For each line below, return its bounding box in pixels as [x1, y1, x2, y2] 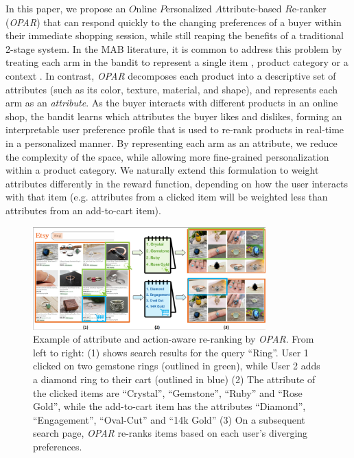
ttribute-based [222, 1, 282, 15]
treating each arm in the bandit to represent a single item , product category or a [5, 55, 349, 69]
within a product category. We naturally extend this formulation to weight [5, 163, 319, 177]
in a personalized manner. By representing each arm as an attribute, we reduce [5, 135, 338, 150]
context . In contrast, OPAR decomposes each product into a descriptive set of [5, 68, 336, 82]
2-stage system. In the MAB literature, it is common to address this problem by [5, 41, 342, 56]
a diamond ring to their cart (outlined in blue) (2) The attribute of [33, 371, 316, 386]
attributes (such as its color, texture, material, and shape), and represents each [5, 82, 338, 96]
